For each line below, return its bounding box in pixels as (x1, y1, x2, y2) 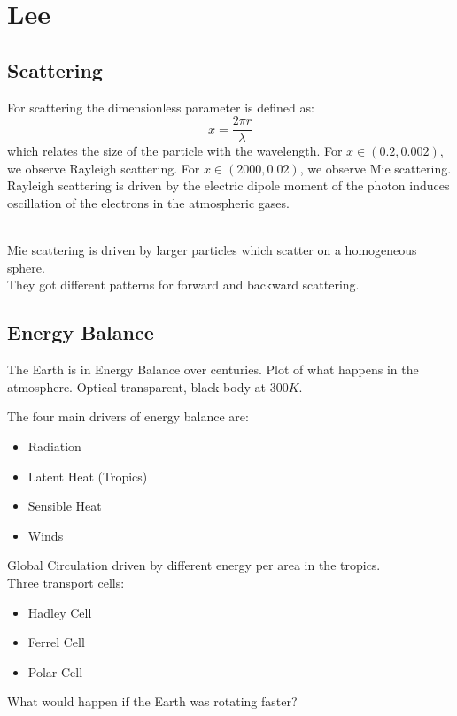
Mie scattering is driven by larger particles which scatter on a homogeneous (7, 241, 417, 259)
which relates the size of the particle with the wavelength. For (7, 142, 343, 160)
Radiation (27, 436, 81, 455)
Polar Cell (27, 662, 83, 681)
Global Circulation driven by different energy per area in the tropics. (7, 556, 381, 574)
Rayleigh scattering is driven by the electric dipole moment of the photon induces (7, 176, 450, 195)
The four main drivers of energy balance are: (7, 407, 249, 426)
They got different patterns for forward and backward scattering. (7, 275, 360, 294)
